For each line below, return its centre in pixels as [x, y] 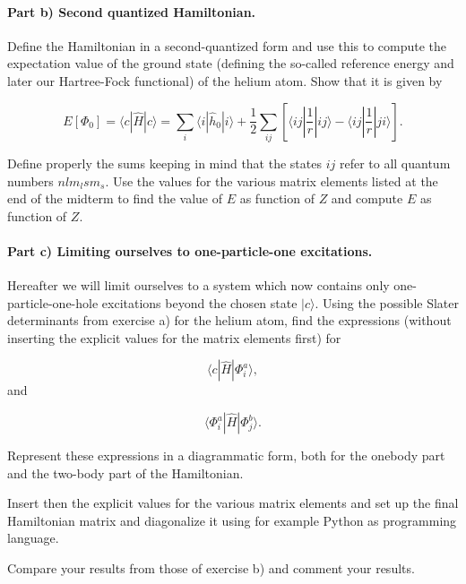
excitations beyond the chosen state [199, 302]
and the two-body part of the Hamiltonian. [125, 472]
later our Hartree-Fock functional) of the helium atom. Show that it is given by [225, 80]
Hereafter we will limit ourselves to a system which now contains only [198, 285]
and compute [367, 198]
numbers [30, 180]
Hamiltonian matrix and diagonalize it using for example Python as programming [232, 520]
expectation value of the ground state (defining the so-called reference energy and [231, 63]
